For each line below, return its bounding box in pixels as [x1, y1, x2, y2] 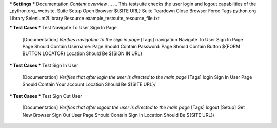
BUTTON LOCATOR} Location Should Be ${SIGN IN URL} [22, 50, 143, 57]
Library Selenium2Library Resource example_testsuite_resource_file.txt [9, 15, 160, 21]
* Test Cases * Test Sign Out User [9, 93, 82, 99]
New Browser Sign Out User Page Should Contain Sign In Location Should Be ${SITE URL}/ [22, 112, 215, 118]
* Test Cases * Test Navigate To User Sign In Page [9, 25, 117, 31]
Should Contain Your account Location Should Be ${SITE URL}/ [22, 81, 156, 87]
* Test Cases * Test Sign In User [9, 62, 78, 68]
